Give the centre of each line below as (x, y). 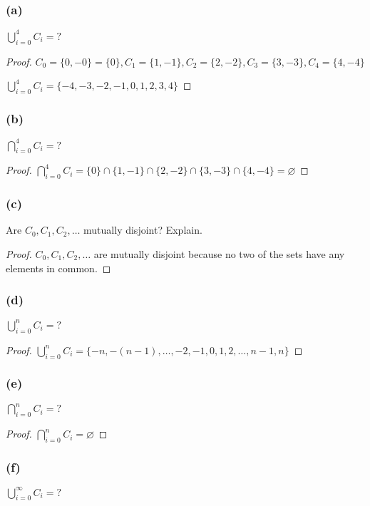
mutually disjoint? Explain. (143, 230)
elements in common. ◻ (58, 268)
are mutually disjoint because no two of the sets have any (219, 254)
